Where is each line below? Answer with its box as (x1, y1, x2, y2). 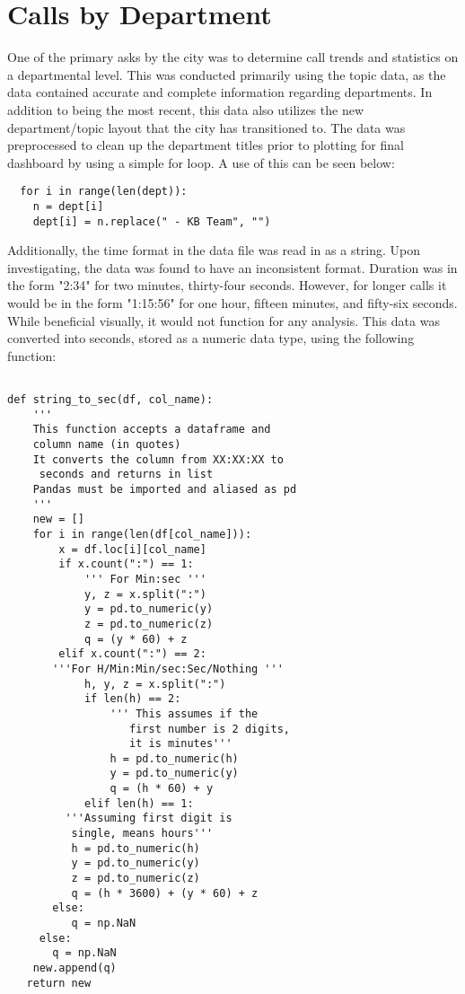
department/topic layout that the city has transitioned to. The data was (7, 118, 406, 136)
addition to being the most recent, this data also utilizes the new (7, 100, 364, 119)
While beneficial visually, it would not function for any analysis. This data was (7, 311, 440, 330)
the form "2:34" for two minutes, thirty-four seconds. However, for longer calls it (7, 276, 447, 295)
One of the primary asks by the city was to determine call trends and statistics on (7, 48, 459, 66)
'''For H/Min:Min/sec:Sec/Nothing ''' (52, 662, 284, 675)
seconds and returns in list (39, 468, 214, 481)
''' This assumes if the (110, 707, 259, 720)
